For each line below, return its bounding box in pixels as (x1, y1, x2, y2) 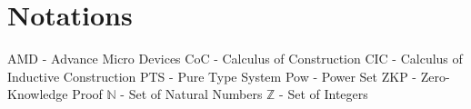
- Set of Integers (279, 84, 368, 104)
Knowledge (7, 84, 68, 104)
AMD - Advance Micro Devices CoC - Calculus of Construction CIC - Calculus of (7, 49, 463, 68)
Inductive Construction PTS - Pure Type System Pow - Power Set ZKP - (7, 66, 416, 85)
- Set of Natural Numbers (120, 84, 263, 104)
